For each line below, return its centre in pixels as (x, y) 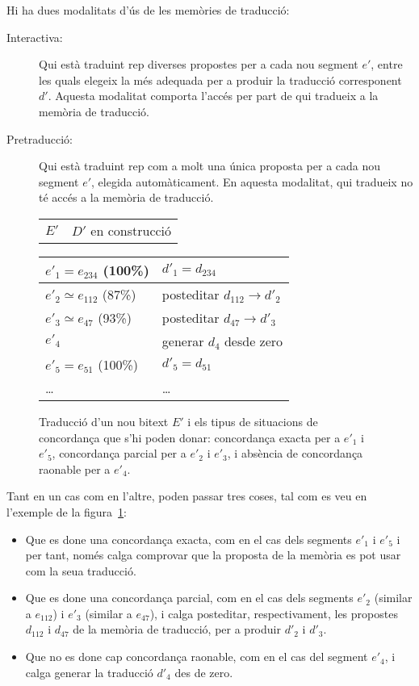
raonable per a (75, 468)
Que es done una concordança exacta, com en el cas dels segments (189, 539)
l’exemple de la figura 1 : (67, 511)
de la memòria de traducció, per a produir (177, 629)
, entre (387, 64)
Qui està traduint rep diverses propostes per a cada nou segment (199, 64)
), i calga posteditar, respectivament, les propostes (274, 613)
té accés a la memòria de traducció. (126, 197)
